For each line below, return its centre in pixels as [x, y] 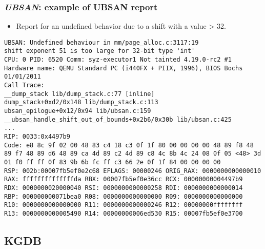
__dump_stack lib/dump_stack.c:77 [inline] [79, 94]
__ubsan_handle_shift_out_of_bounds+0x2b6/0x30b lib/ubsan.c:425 [118, 119]
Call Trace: [24, 85]
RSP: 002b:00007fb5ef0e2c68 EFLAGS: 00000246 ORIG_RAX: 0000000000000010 [133, 171]
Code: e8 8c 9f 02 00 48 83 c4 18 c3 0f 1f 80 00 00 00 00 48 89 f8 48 [129, 145]
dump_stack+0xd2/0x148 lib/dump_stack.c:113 [81, 102]
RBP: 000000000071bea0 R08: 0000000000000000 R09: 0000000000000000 [124, 196]
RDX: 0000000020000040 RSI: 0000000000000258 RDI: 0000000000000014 [124, 188]
